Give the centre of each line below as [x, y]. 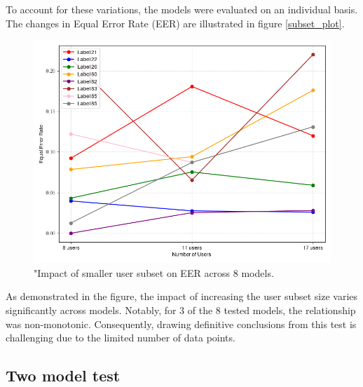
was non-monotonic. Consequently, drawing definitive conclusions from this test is [181, 324]
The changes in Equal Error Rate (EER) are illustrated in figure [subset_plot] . [175, 23]
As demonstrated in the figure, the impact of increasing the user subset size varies [182, 296]
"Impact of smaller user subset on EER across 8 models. [154, 272]
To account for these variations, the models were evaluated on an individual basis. [182, 9]
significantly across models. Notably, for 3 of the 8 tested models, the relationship [181, 310]
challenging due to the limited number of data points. [121, 338]
